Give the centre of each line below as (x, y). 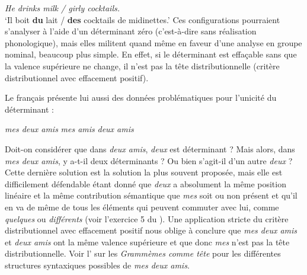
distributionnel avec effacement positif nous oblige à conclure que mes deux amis (151, 230)
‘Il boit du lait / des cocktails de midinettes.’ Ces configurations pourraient (143, 19)
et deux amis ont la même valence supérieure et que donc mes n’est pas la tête (147, 242)
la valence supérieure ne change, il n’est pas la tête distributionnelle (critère (142, 65)
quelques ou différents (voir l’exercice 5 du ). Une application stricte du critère (147, 218)
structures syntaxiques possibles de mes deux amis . (97, 265)
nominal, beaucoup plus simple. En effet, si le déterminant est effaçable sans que (151, 54)
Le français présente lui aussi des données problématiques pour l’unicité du (141, 97)
